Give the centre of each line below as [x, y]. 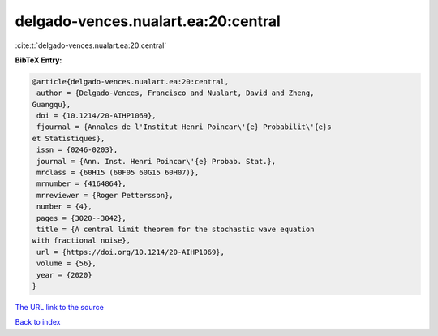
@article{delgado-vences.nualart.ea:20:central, [131, 82]
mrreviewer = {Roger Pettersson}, [105, 195]
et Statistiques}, [69, 138]
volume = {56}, [67, 263]
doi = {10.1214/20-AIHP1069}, [97, 116]
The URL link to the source [60, 307]
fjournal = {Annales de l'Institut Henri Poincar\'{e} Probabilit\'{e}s [184, 127]
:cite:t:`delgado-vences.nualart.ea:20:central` [91, 45]
